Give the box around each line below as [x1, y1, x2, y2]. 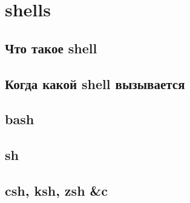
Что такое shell [5, 38, 97, 57]
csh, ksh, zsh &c [5, 181, 108, 199]
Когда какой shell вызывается [5, 74, 185, 93]
